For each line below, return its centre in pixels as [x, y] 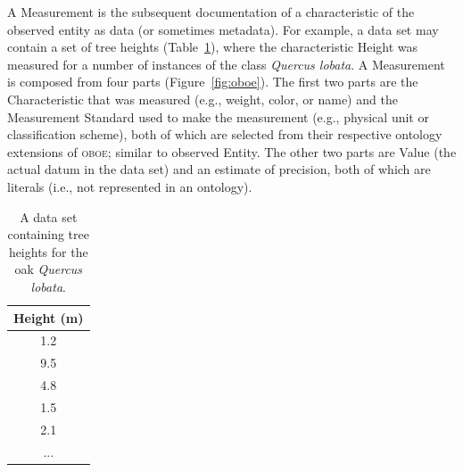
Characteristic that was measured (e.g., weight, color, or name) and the [203, 99]
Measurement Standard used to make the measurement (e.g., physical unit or [218, 116]
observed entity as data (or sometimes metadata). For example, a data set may [223, 29]
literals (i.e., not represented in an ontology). [130, 186]
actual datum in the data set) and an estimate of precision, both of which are [219, 169]
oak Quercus [49, 269]
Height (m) [49, 317]
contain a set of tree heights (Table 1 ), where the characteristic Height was [213, 47]
